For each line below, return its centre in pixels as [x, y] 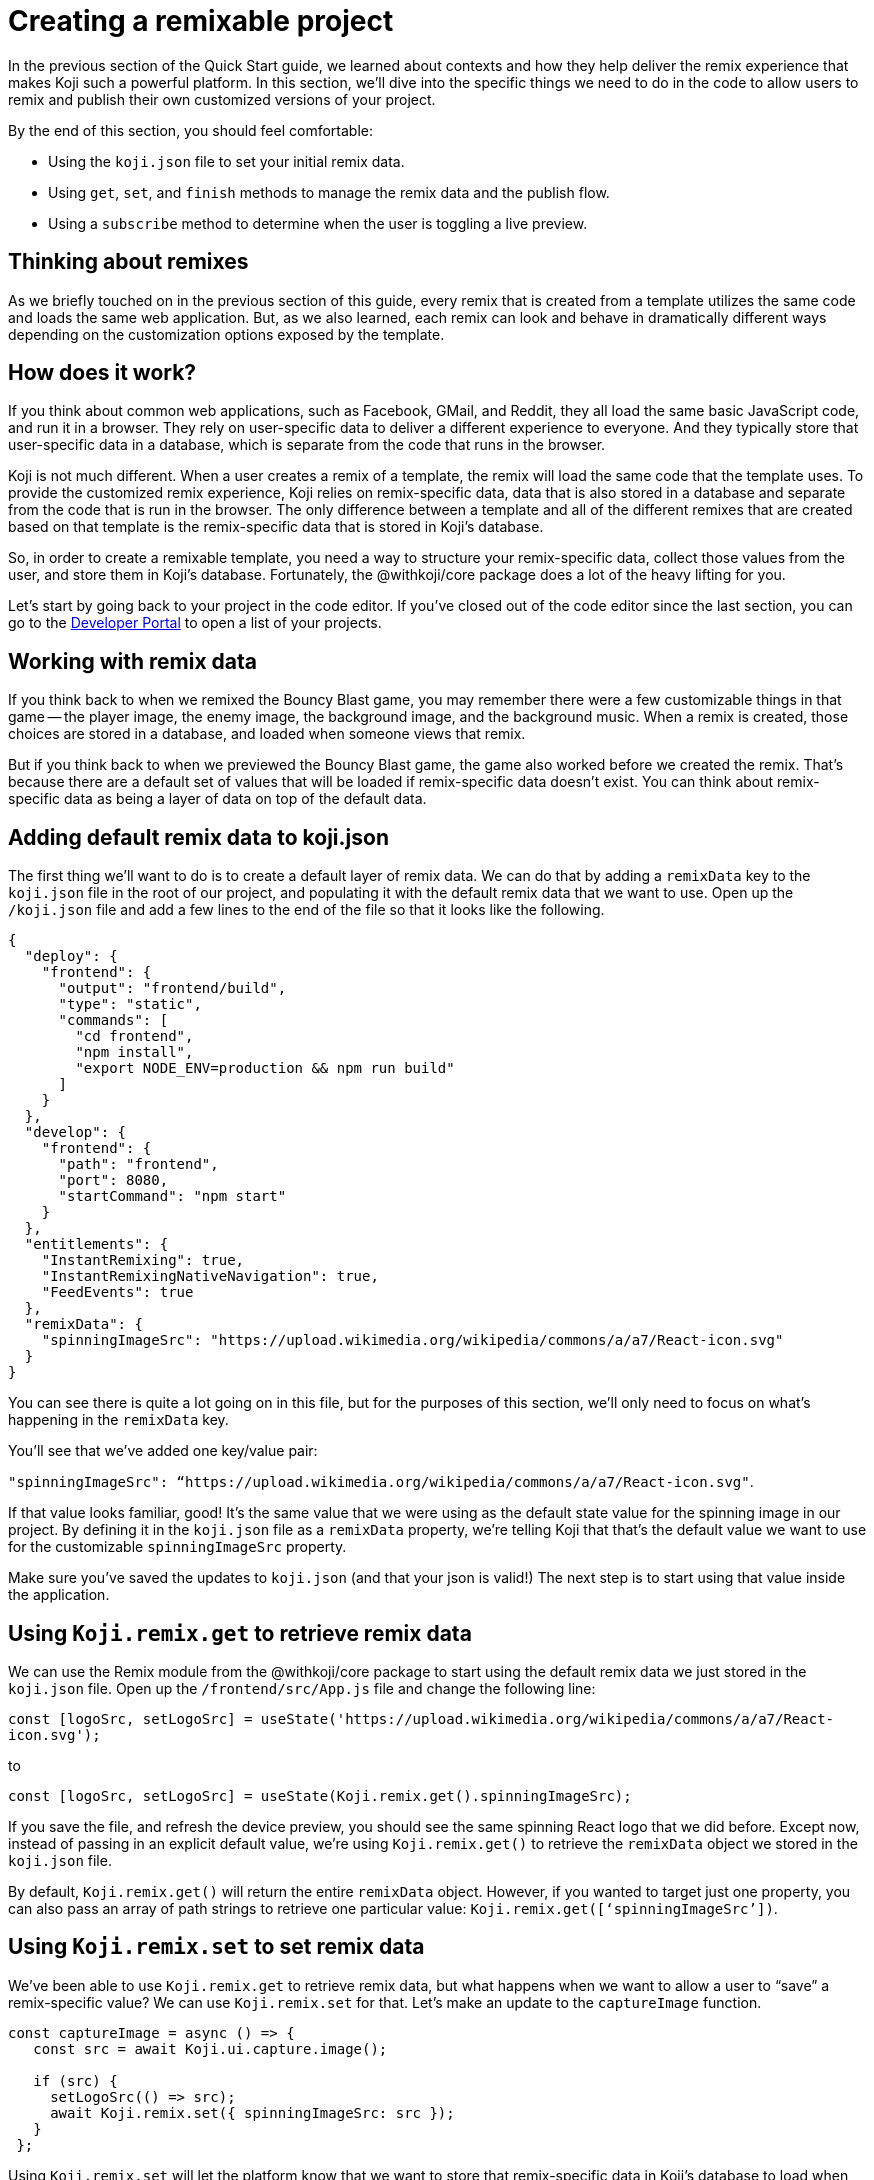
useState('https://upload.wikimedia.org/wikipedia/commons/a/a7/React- [547, 1718]
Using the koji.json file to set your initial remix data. [226, 161]
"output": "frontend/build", [172, 988]
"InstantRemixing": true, [143, 1260]
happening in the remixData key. [118, 1420]
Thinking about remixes [128, 262]
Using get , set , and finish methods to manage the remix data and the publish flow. [329, 192]
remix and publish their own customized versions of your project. [222, 99]
